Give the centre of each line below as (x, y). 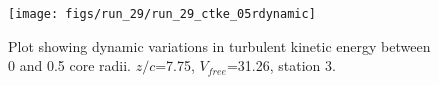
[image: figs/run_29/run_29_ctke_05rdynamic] (162, 14)
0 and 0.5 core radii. (69, 65)
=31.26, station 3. (281, 65)
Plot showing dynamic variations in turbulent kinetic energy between (219, 45)
